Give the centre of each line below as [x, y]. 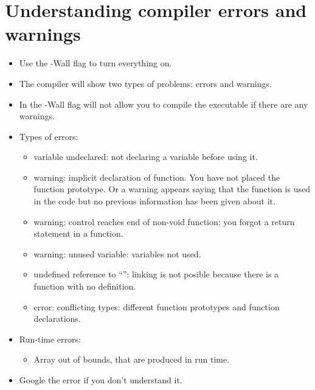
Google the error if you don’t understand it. [101, 380]
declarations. [57, 319]
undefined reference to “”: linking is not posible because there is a [156, 274]
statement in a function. [78, 233]
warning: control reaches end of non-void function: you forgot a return [164, 221]
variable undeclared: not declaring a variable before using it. [146, 157]
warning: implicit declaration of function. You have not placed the [157, 177]
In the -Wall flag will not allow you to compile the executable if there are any [164, 104]
